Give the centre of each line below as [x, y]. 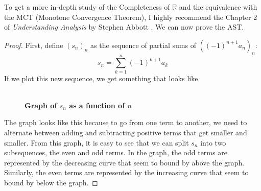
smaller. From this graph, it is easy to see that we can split [97, 142]
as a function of [97, 105]
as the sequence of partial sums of [143, 45]
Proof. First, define [34, 45]
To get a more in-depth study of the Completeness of [87, 7]
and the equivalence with [218, 7]
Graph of [41, 105]
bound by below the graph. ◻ [51, 183]
